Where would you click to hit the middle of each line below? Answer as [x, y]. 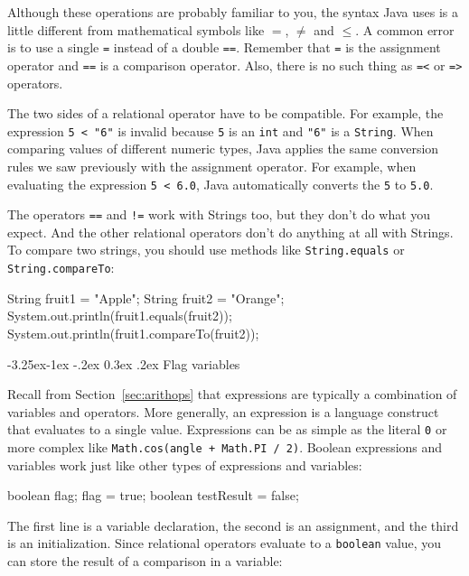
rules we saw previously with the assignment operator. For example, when [212, 166]
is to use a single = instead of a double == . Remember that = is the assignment [224, 47]
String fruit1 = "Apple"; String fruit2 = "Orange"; [146, 297]
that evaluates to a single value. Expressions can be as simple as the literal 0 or [227, 429]
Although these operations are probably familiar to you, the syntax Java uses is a [233, 12]
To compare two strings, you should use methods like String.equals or [206, 250]
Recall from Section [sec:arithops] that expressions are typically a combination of [232, 394]
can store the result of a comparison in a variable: [145, 561]
